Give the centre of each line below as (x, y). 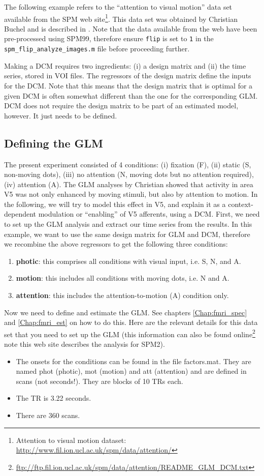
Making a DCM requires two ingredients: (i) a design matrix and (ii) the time (125, 65)
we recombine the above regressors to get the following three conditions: (116, 244)
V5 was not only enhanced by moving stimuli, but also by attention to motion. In (131, 194)
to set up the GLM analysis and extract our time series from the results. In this (128, 224)
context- (241, 204)
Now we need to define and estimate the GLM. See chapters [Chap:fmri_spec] (126, 312)
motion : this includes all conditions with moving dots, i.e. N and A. (123, 278)
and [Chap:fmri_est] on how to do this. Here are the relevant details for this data (131, 322)
